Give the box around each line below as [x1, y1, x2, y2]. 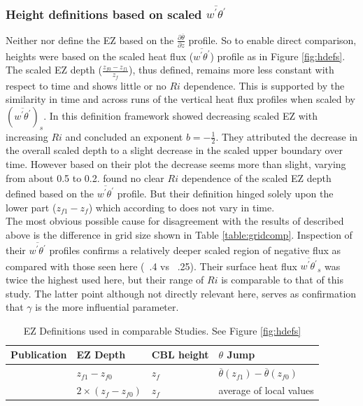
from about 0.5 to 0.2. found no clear [6, 170, 164, 185]
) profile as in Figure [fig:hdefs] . [210, 48, 346, 63]
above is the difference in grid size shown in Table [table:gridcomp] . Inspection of [6, 227, 353, 241]
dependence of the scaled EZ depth [181, 170, 332, 185]
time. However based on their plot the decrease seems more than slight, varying [6, 157, 346, 171]
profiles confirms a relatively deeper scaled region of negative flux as [49, 243, 341, 258]
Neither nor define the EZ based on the [6, 32, 174, 47]
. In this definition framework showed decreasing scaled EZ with [43, 108, 318, 122]
